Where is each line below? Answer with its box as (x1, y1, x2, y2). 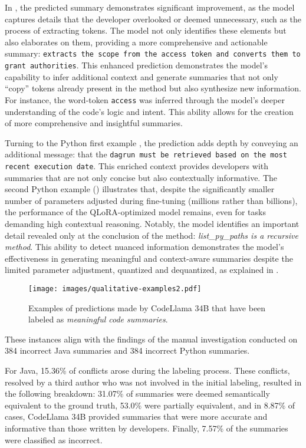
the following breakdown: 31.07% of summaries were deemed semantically (5, 387, 270, 400)
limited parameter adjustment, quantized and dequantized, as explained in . (5, 263, 279, 276)
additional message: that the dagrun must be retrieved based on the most (5, 148, 287, 160)
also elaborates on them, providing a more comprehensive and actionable (5, 35, 268, 48)
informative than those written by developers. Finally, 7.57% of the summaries (5, 421, 288, 434)
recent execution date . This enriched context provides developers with (5, 159, 269, 172)
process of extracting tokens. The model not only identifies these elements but (5, 24, 287, 37)
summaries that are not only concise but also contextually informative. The (5, 171, 278, 183)
